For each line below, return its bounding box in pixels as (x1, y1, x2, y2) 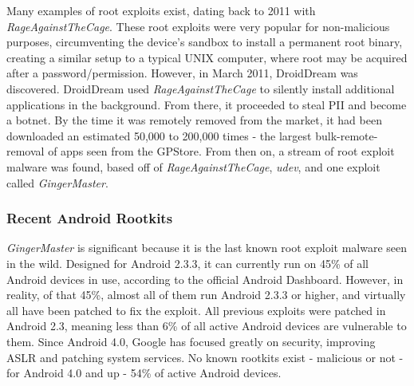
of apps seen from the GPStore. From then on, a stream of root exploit (48, 143, 395, 160)
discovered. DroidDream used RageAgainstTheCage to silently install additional (6, 80, 395, 96)
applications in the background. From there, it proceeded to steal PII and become (6, 96, 407, 112)
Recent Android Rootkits (6, 208, 173, 228)
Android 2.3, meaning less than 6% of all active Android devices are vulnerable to (6, 317, 407, 334)
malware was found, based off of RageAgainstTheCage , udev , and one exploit (6, 158, 380, 175)
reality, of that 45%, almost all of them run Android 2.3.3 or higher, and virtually (6, 286, 406, 303)
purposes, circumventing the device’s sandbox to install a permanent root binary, (6, 33, 403, 50)
